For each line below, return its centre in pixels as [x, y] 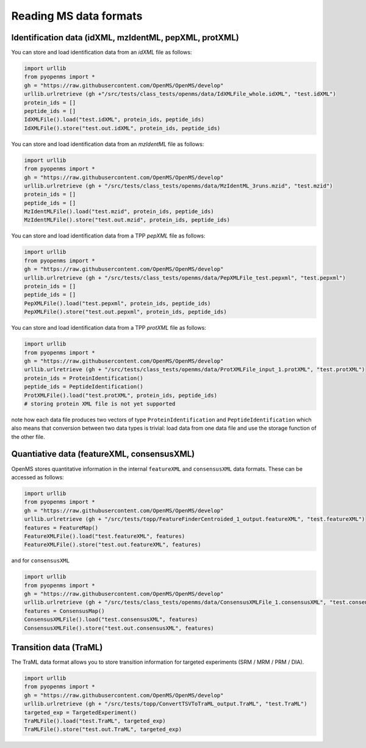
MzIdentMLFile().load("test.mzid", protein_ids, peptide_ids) [119, 212]
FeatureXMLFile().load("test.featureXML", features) [105, 536]
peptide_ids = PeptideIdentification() [84, 387]
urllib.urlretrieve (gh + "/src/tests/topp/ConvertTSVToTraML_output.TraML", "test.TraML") [166, 704]
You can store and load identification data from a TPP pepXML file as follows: [108, 236]
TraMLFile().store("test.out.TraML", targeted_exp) [103, 729]
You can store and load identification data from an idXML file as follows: [102, 53]
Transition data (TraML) [57, 648]
